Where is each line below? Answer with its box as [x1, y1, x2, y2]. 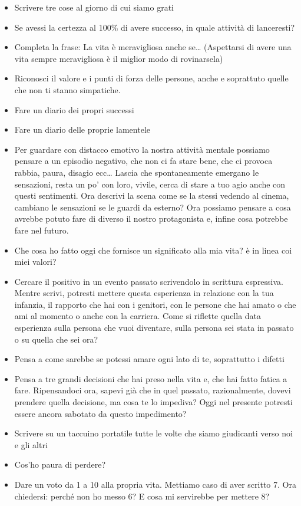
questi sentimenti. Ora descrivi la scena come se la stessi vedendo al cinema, [14, 189, 289, 202]
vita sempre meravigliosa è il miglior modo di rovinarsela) [14, 52, 223, 64]
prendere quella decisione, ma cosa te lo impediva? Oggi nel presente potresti [14, 396, 293, 408]
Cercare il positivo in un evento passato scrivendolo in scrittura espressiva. [14, 275, 284, 287]
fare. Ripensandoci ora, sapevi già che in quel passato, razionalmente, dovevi [14, 384, 291, 396]
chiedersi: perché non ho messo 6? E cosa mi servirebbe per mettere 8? [14, 489, 270, 502]
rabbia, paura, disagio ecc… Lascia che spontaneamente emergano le [14, 166, 259, 178]
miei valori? [14, 255, 57, 268]
